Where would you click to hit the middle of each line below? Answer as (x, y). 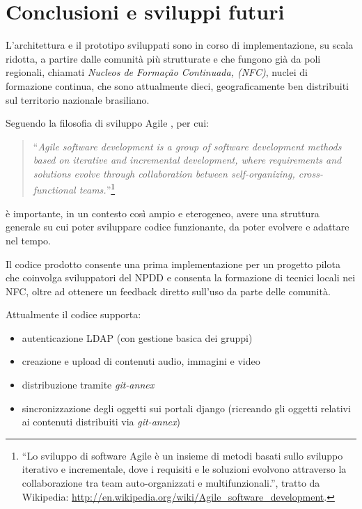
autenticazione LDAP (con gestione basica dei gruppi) (137, 337)
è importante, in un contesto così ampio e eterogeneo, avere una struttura (163, 213)
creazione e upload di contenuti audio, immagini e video (141, 361)
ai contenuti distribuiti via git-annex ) (101, 422)
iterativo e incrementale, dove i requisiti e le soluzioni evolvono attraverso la (184, 469)
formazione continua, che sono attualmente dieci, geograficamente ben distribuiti (177, 85)
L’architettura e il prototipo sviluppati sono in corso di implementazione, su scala (180, 45)
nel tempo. (28, 240)
